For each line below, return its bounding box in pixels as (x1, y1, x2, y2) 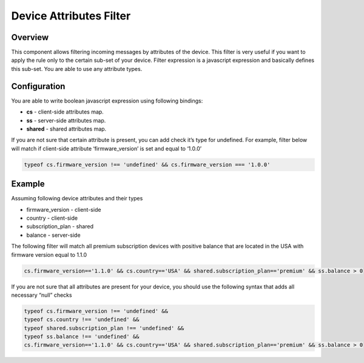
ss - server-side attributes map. (26, 117, 106, 124)
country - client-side (26, 214, 78, 222)
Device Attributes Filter (11, 9, 131, 22)
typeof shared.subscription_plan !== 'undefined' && (24, 325, 184, 331)
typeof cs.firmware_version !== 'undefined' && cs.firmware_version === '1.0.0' (24, 161, 271, 168)
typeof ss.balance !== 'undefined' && (24, 333, 140, 340)
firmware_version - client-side (26, 206, 101, 213)
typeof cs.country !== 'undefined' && (24, 316, 140, 323)
